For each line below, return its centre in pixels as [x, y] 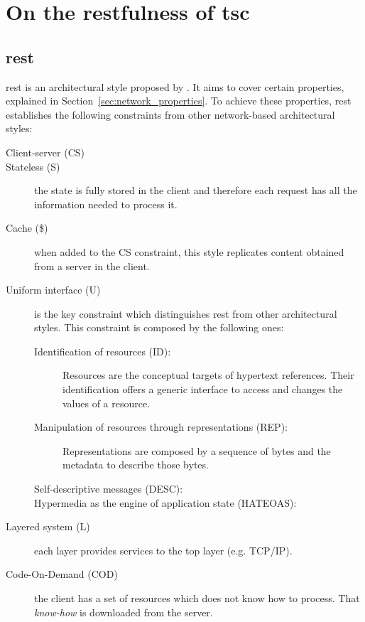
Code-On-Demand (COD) [62, 574]
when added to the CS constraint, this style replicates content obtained [189, 251]
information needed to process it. [106, 204]
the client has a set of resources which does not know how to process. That [197, 598]
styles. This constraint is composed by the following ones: [159, 327]
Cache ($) [27, 228]
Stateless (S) [33, 166]
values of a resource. [107, 403]
